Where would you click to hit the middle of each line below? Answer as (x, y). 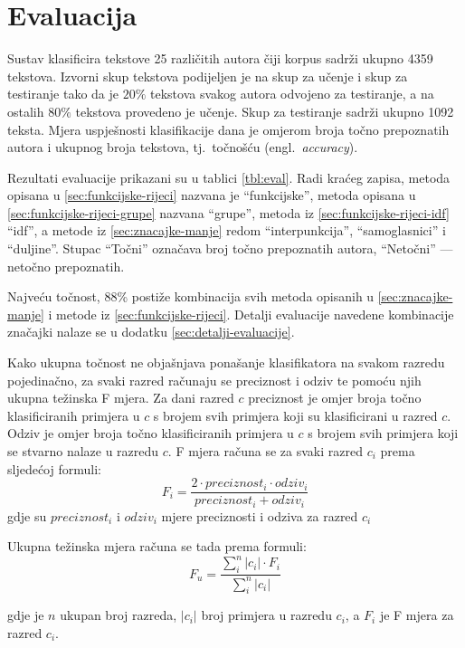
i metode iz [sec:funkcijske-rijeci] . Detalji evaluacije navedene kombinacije (251, 314)
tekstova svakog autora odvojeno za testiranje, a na (292, 94)
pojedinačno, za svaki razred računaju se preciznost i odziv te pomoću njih (214, 380)
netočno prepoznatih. (66, 266)
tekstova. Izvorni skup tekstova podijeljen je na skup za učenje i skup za (208, 76)
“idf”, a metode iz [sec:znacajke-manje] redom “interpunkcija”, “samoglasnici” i (227, 230)
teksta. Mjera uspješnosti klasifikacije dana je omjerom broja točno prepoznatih (228, 129)
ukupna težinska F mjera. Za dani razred (121, 398)
